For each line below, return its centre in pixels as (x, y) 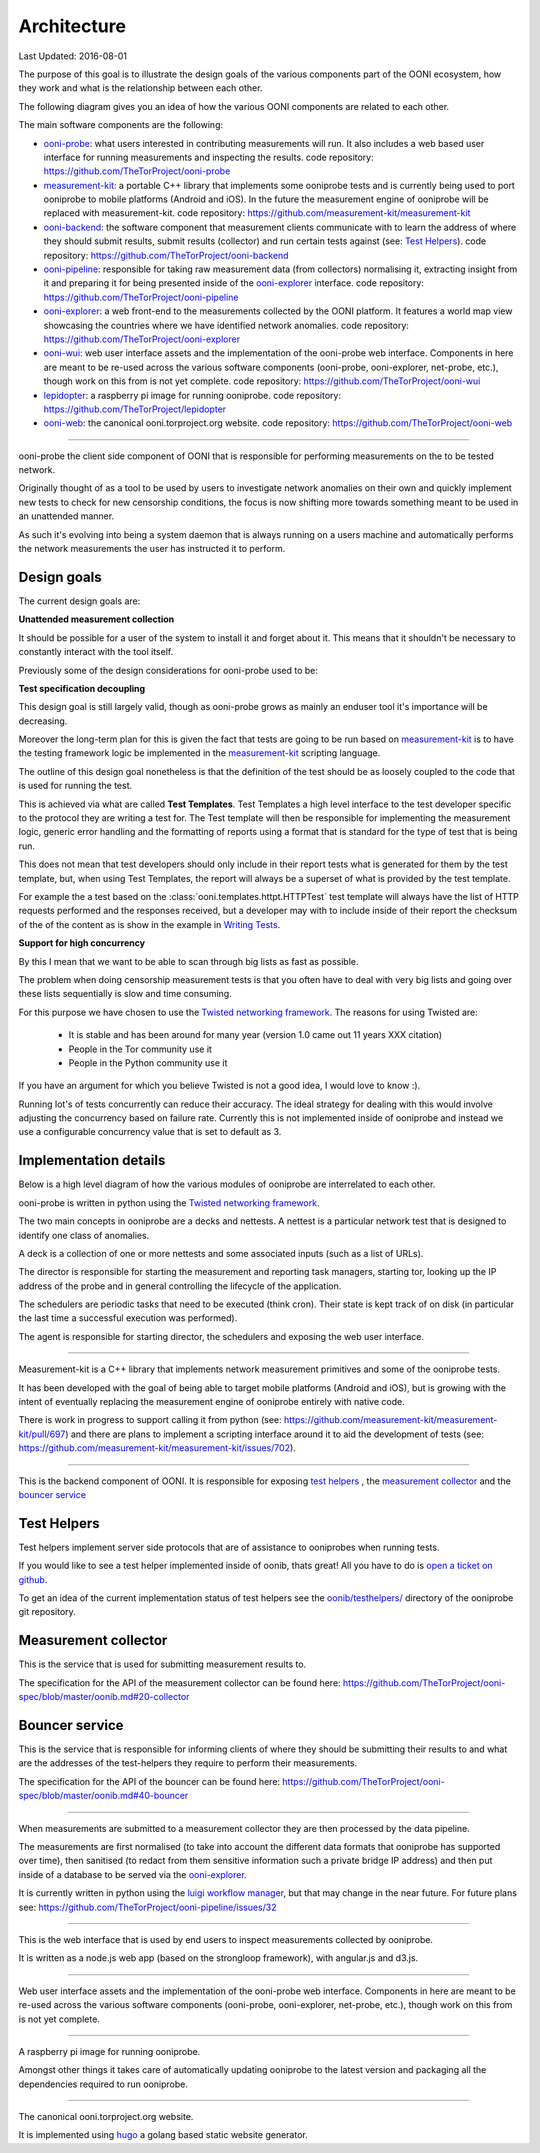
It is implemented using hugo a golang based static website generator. (163, 2135)
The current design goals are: (79, 601)
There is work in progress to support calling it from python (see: (150, 1420)
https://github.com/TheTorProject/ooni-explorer (141, 339)
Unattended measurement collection (96, 619)
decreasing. (43, 721)
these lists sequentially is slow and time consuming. (125, 994)
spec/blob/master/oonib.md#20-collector (104, 1697)
